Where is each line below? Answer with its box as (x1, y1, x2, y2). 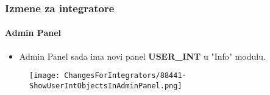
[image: (29, 71, 60, 80)
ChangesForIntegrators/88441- (64, 71, 187, 80)
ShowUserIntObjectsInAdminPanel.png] (29, 81, 182, 90)
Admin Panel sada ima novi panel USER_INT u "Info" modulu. (19, 49, 266, 62)
